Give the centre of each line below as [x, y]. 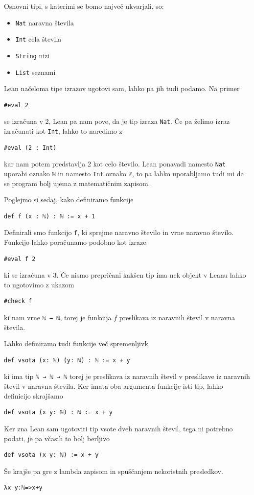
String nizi [33, 55]
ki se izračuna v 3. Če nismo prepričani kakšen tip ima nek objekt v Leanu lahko [125, 275]
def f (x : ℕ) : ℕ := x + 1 [50, 216]
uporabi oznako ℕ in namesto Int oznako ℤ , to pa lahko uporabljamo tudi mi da [124, 173]
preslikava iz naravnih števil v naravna [177, 318]
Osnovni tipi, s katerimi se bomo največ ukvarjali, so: [84, 6]
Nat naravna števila [45, 22]
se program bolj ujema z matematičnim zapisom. [77, 183]
